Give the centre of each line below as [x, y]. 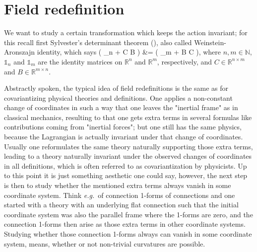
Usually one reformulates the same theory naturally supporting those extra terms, [128, 146]
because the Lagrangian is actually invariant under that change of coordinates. [124, 137]
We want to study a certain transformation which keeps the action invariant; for [126, 32]
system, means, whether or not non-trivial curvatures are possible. [105, 243]
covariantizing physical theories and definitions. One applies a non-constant [118, 97]
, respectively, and [185, 61]
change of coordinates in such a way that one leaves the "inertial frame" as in [121, 107]
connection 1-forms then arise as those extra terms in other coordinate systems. [125, 224]
